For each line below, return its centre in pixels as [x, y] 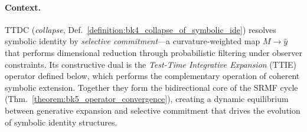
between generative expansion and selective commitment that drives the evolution [153, 110]
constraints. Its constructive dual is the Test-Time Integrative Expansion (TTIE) [151, 64]
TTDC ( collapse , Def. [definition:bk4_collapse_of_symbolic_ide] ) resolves [141, 29]
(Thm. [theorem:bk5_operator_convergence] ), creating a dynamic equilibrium [147, 99]
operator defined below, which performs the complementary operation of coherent [152, 76]
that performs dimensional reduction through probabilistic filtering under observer [153, 52]
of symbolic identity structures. [61, 122]
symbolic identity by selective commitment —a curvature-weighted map [133, 41]
